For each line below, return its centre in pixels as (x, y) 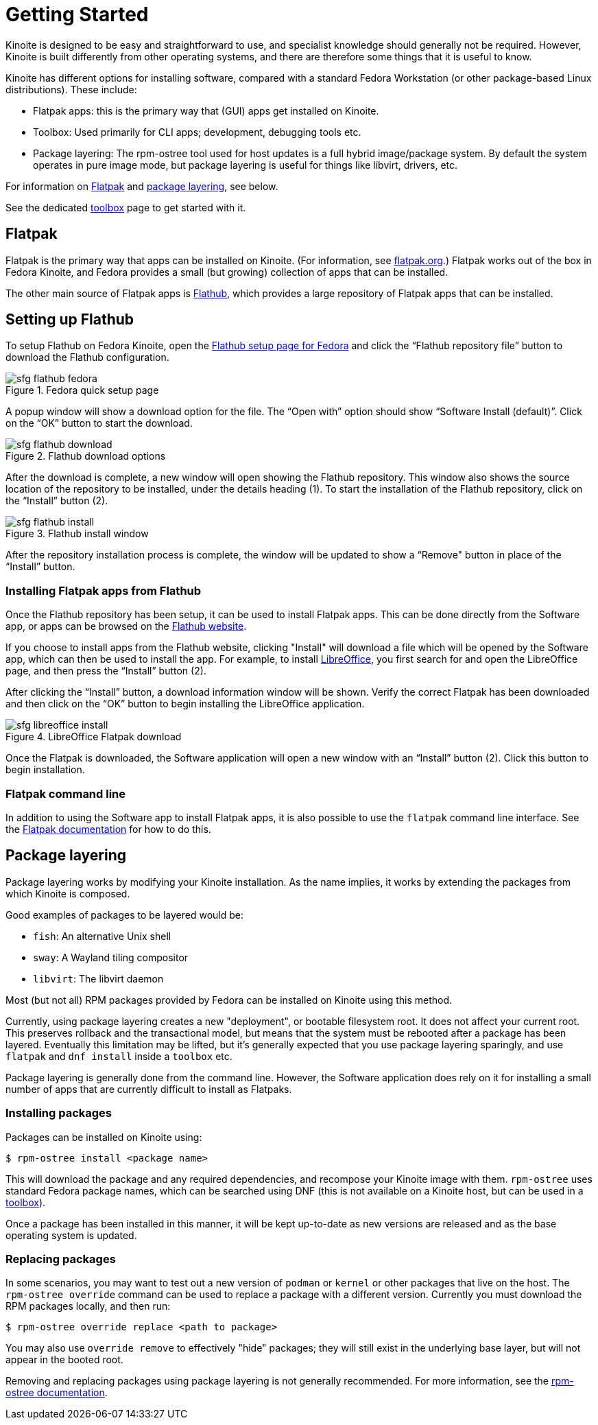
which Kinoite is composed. (68, 893)
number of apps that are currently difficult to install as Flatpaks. (149, 1089)
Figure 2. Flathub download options (86, 456)
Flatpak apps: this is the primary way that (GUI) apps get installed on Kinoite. (206, 110)
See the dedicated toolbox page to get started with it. (126, 207)
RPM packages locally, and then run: (88, 1306)
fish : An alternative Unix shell (102, 936)
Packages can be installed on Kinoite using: (104, 1137)
